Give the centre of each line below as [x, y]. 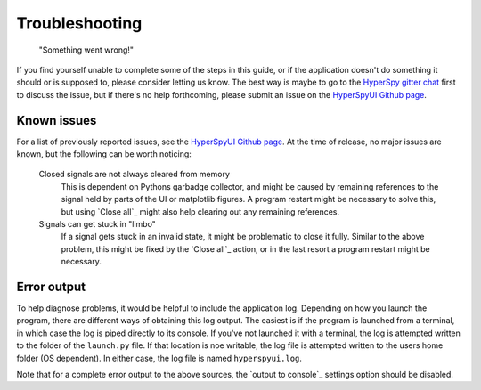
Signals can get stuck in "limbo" [97, 223]
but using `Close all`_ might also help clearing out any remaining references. [200, 211]
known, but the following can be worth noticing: [104, 154]
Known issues [57, 120]
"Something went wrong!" [86, 50]
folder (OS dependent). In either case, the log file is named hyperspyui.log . [159, 358]
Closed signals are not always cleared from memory [135, 175]
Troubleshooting [79, 23]
